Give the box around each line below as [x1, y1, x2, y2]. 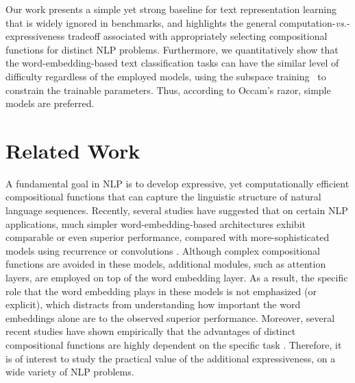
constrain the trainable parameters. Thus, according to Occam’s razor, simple [5, 82, 331, 97]
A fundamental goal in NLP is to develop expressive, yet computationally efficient [5, 176, 350, 190]
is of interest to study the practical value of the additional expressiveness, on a [5, 351, 336, 365]
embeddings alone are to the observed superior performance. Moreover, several [5, 310, 335, 325]
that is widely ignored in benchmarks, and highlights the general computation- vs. [5, 15, 347, 30]
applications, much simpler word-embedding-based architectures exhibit [5, 216, 306, 231]
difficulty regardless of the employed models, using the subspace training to [5, 69, 326, 83]
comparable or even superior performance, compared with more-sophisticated [5, 230, 330, 244]
